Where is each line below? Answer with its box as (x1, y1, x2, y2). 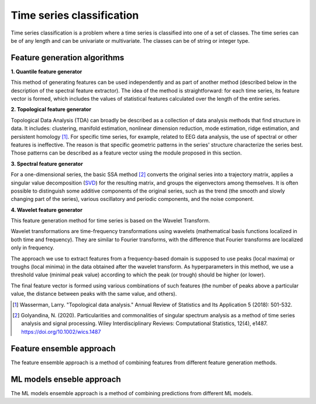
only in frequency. (11, 244, 55, 251)
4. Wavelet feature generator (11, 206, 83, 213)
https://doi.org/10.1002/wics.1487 (21, 328, 101, 335)
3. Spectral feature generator (11, 160, 83, 167)
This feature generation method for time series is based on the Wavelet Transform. (11, 217, 211, 224)
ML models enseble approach (11, 374, 121, 384)
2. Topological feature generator (11, 106, 92, 113)
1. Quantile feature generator (11, 68, 83, 75)
